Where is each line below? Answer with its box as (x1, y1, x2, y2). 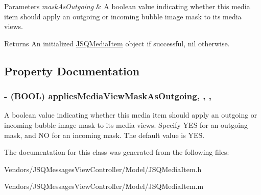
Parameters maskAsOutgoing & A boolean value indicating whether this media (4, 1, 250, 11)
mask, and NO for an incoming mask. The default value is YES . (4, 129, 205, 140)
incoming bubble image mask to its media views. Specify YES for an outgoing (4, 119, 248, 130)
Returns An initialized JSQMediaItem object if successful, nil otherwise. (4, 38, 230, 48)
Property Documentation (4, 63, 140, 78)
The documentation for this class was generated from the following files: (4, 147, 229, 157)
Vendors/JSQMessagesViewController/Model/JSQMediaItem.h (4, 163, 202, 174)
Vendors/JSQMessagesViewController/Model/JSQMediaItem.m (4, 181, 204, 191)
